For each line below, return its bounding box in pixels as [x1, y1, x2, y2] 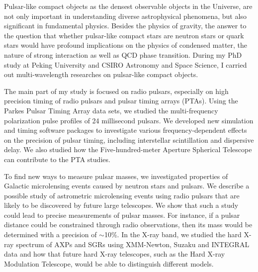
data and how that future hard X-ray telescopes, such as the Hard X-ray [4, 249, 225, 259]
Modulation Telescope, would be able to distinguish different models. [4, 258, 214, 269]
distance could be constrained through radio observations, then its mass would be [4, 219, 253, 230]
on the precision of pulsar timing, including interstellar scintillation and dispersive [4, 134, 254, 145]
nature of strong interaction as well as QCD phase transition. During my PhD [4, 49, 242, 60]
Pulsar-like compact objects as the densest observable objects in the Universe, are [4, 1, 253, 11]
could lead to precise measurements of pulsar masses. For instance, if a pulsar [4, 209, 240, 220]
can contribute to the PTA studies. [4, 154, 110, 164]
